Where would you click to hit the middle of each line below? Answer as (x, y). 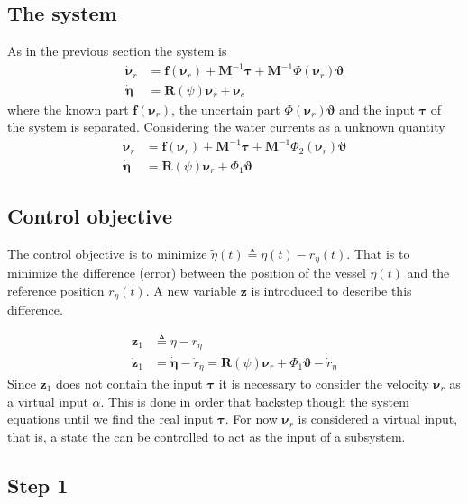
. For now (251, 419)
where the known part (68, 109)
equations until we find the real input (110, 419)
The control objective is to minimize (107, 253)
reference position (56, 290)
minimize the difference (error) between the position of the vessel (187, 273)
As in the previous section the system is (117, 51)
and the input (376, 109)
